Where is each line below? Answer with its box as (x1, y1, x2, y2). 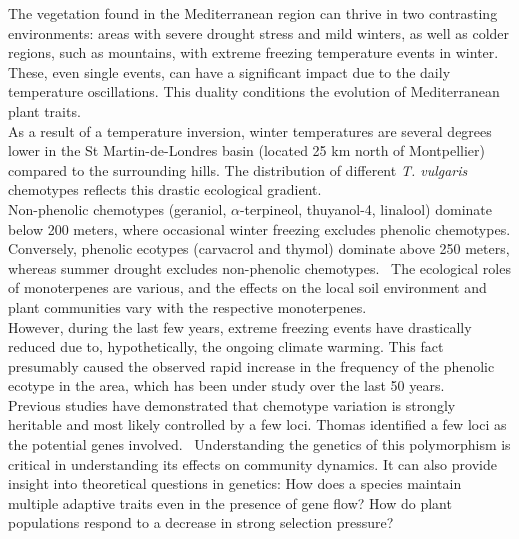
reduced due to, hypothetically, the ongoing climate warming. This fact (8, 336, 444, 357)
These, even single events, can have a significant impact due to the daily (8, 61, 451, 82)
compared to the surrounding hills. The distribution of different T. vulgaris (8, 159, 468, 180)
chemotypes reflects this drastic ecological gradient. (8, 179, 322, 200)
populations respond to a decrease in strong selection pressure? (8, 512, 394, 533)
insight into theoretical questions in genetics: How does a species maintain (8, 473, 462, 494)
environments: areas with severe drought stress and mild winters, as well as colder (8, 22, 510, 43)
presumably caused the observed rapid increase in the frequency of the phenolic (8, 355, 495, 376)
